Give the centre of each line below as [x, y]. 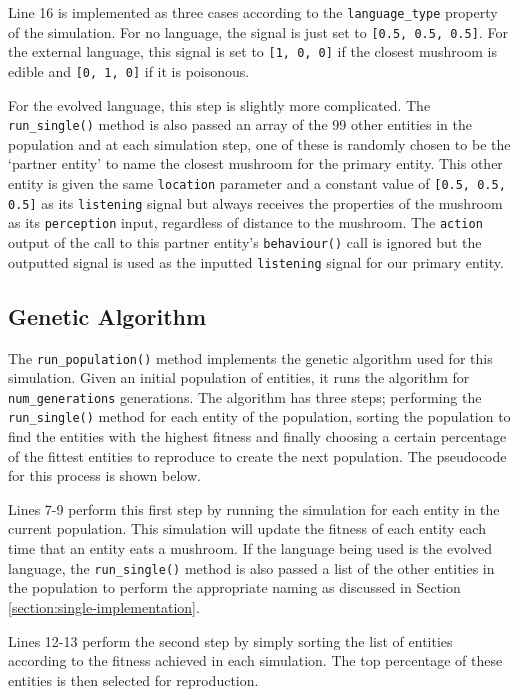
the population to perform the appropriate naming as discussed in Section [234, 587]
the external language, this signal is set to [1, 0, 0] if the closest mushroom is [252, 51]
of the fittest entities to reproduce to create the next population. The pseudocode [257, 455]
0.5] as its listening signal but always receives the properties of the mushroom [255, 202]
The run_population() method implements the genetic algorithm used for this [250, 357]
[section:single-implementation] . [104, 606]
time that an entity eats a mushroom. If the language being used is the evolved [250, 548]
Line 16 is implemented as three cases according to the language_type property [253, 12]
